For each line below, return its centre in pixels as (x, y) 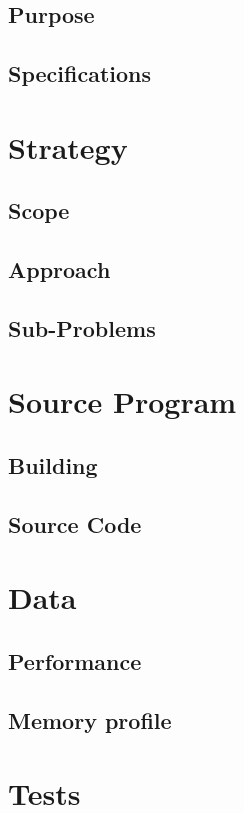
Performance (75, 660)
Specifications (80, 73)
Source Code (75, 523)
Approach (59, 269)
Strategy (68, 146)
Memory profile (90, 719)
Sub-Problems (82, 327)
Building (53, 465)
